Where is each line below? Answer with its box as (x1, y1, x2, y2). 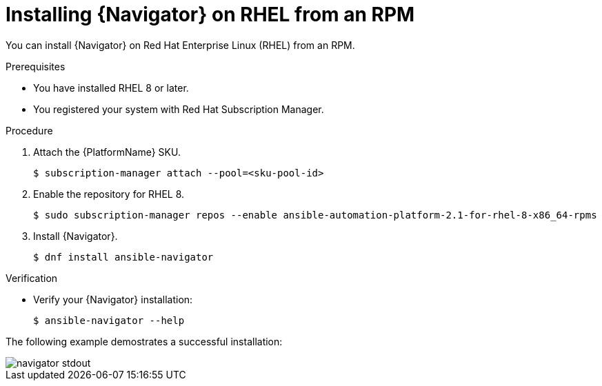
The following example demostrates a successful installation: (6, 335, 283, 347)
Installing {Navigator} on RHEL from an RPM (6, 3, 415, 26)
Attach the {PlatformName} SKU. (33, 145, 181, 158)
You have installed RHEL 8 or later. (33, 81, 189, 94)
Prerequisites (6, 60, 66, 72)
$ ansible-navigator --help (33, 314, 185, 326)
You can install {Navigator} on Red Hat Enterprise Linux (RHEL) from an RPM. (6, 39, 355, 51)
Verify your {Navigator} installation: (33, 293, 193, 305)
